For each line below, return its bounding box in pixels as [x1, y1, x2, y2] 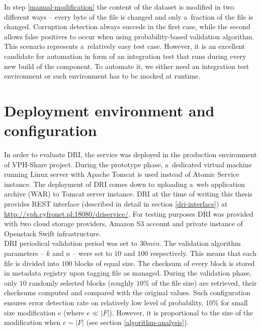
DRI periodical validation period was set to [4, 238, 138, 248]
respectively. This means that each [150, 248, 256, 258]
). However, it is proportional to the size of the [109, 307, 253, 317]
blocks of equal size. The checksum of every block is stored [74, 257, 255, 268]
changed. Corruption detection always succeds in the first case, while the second [4, 21, 250, 32]
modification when [4, 317, 61, 327]
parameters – [4, 248, 44, 258]
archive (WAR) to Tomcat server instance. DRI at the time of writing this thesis [4, 188, 252, 199]
